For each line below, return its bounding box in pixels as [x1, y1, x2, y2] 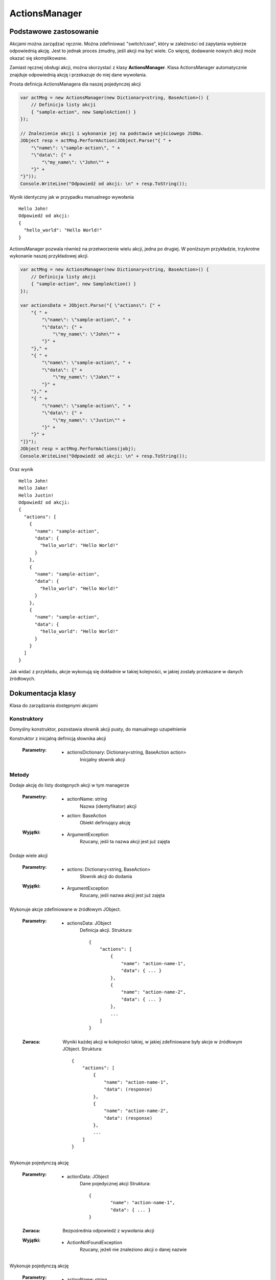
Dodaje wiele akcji [9, 852, 48, 859]
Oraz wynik [9, 466, 34, 472]
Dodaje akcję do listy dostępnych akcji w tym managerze [9, 782, 130, 788]
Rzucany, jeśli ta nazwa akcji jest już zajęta [80, 839, 170, 845]
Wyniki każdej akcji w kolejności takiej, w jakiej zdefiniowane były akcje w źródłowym [62, 1038, 243, 1044]
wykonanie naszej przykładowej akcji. [9, 253, 89, 259]
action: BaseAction [67, 813, 107, 819]
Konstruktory [9, 715, 43, 722]
